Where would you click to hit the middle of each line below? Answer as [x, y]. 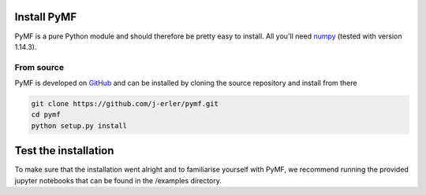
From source [39, 67]
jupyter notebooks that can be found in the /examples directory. [118, 180]
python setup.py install [79, 125]
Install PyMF [46, 17]
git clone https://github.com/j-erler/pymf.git [125, 104]
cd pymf [46, 115]
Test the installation [64, 151]
